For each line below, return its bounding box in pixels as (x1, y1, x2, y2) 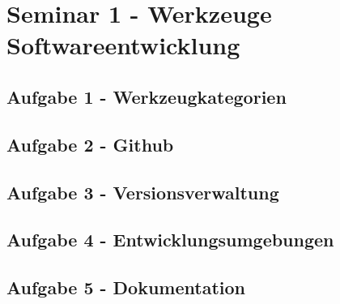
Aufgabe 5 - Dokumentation (6, 275, 245, 300)
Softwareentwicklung (6, 28, 240, 62)
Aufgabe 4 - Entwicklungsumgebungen (6, 227, 334, 252)
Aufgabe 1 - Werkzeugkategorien (6, 83, 287, 109)
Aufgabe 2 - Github (6, 131, 174, 156)
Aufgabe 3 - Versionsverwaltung (6, 179, 279, 204)
